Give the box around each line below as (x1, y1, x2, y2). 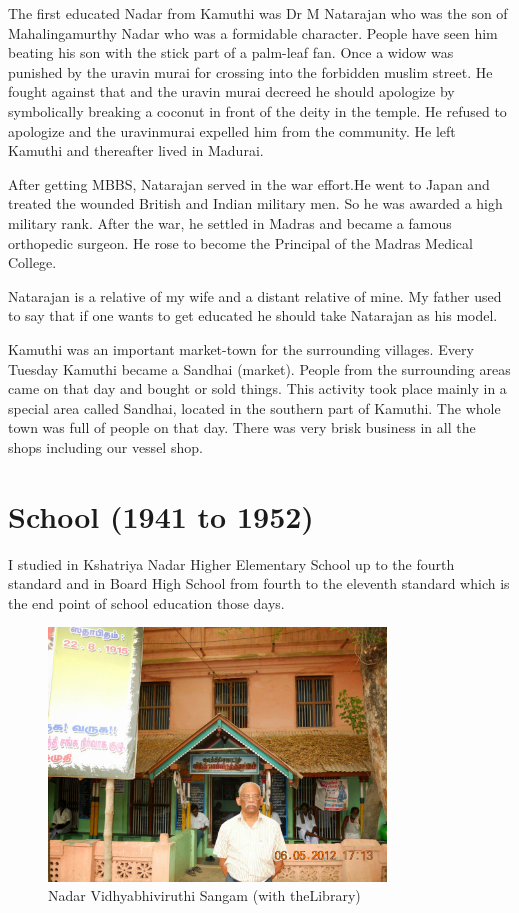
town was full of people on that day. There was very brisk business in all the (8, 417, 476, 438)
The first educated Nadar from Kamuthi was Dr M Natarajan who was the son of (8, 3, 508, 23)
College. (8, 252, 57, 273)
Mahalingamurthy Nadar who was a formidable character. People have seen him (8, 22, 498, 43)
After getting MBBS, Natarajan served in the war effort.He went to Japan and (8, 173, 490, 194)
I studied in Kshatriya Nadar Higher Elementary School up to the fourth (8, 553, 455, 574)
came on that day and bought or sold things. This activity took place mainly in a (8, 378, 507, 399)
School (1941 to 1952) (8, 495, 314, 536)
